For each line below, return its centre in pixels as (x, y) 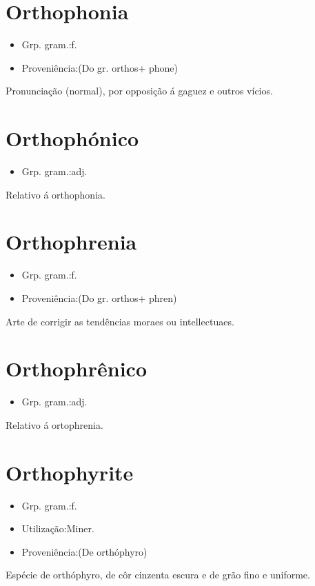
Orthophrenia (71, 242)
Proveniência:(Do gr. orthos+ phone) (100, 67)
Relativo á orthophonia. (55, 194)
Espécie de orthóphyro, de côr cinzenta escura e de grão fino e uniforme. (158, 575)
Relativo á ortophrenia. (54, 424)
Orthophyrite (70, 472)
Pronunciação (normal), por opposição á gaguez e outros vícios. (139, 91)
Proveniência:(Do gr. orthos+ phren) (99, 297)
